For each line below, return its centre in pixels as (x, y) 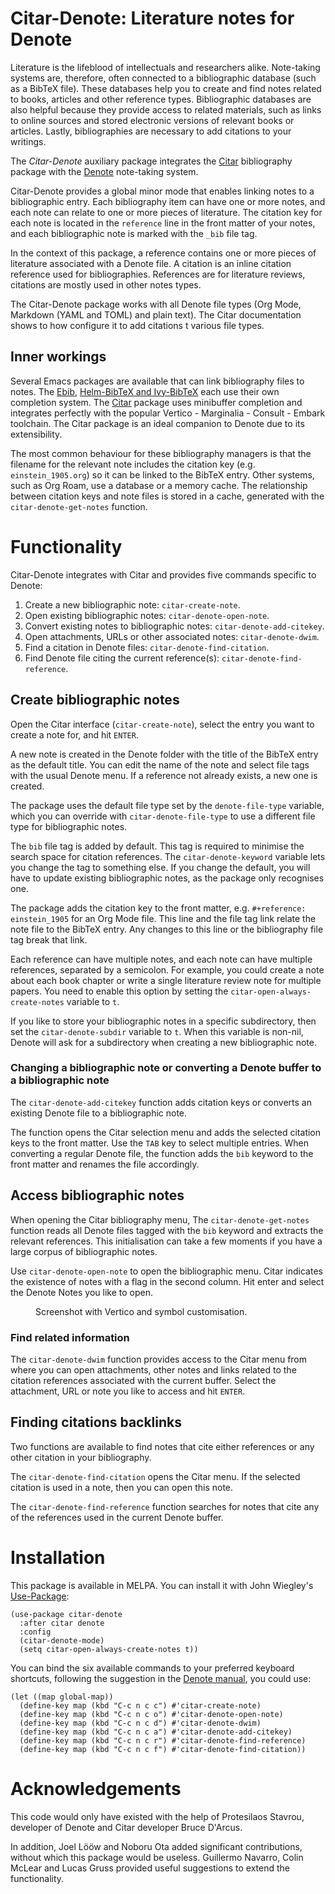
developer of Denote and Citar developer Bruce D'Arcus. (126, 1827)
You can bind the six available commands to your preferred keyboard (152, 1668)
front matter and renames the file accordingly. (105, 1164)
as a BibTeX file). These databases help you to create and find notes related (166, 88)
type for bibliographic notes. (69, 826)
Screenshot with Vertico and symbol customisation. (141, 1311)
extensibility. (36, 434)
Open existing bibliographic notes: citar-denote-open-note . (147, 615)
